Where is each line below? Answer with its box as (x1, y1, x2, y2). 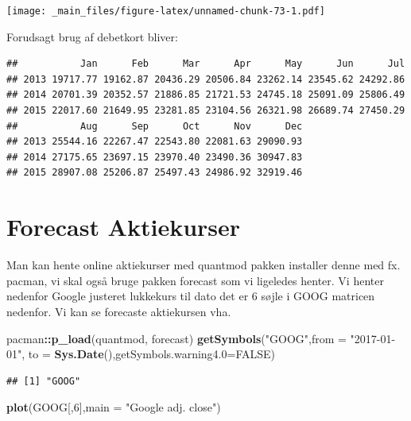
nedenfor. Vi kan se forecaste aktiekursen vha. (6, 303, 231, 319)
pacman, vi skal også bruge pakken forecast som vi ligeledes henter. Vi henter (6, 272, 384, 288)
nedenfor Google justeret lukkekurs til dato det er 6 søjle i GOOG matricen (6, 288, 375, 304)
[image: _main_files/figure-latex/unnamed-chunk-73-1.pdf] (6, 6, 325, 17)
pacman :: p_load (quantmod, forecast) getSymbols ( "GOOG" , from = (6, 330, 347, 346)
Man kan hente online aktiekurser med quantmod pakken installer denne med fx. (6, 257, 401, 273)
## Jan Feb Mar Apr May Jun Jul (6, 58, 405, 70)
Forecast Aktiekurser (6, 210, 241, 243)
